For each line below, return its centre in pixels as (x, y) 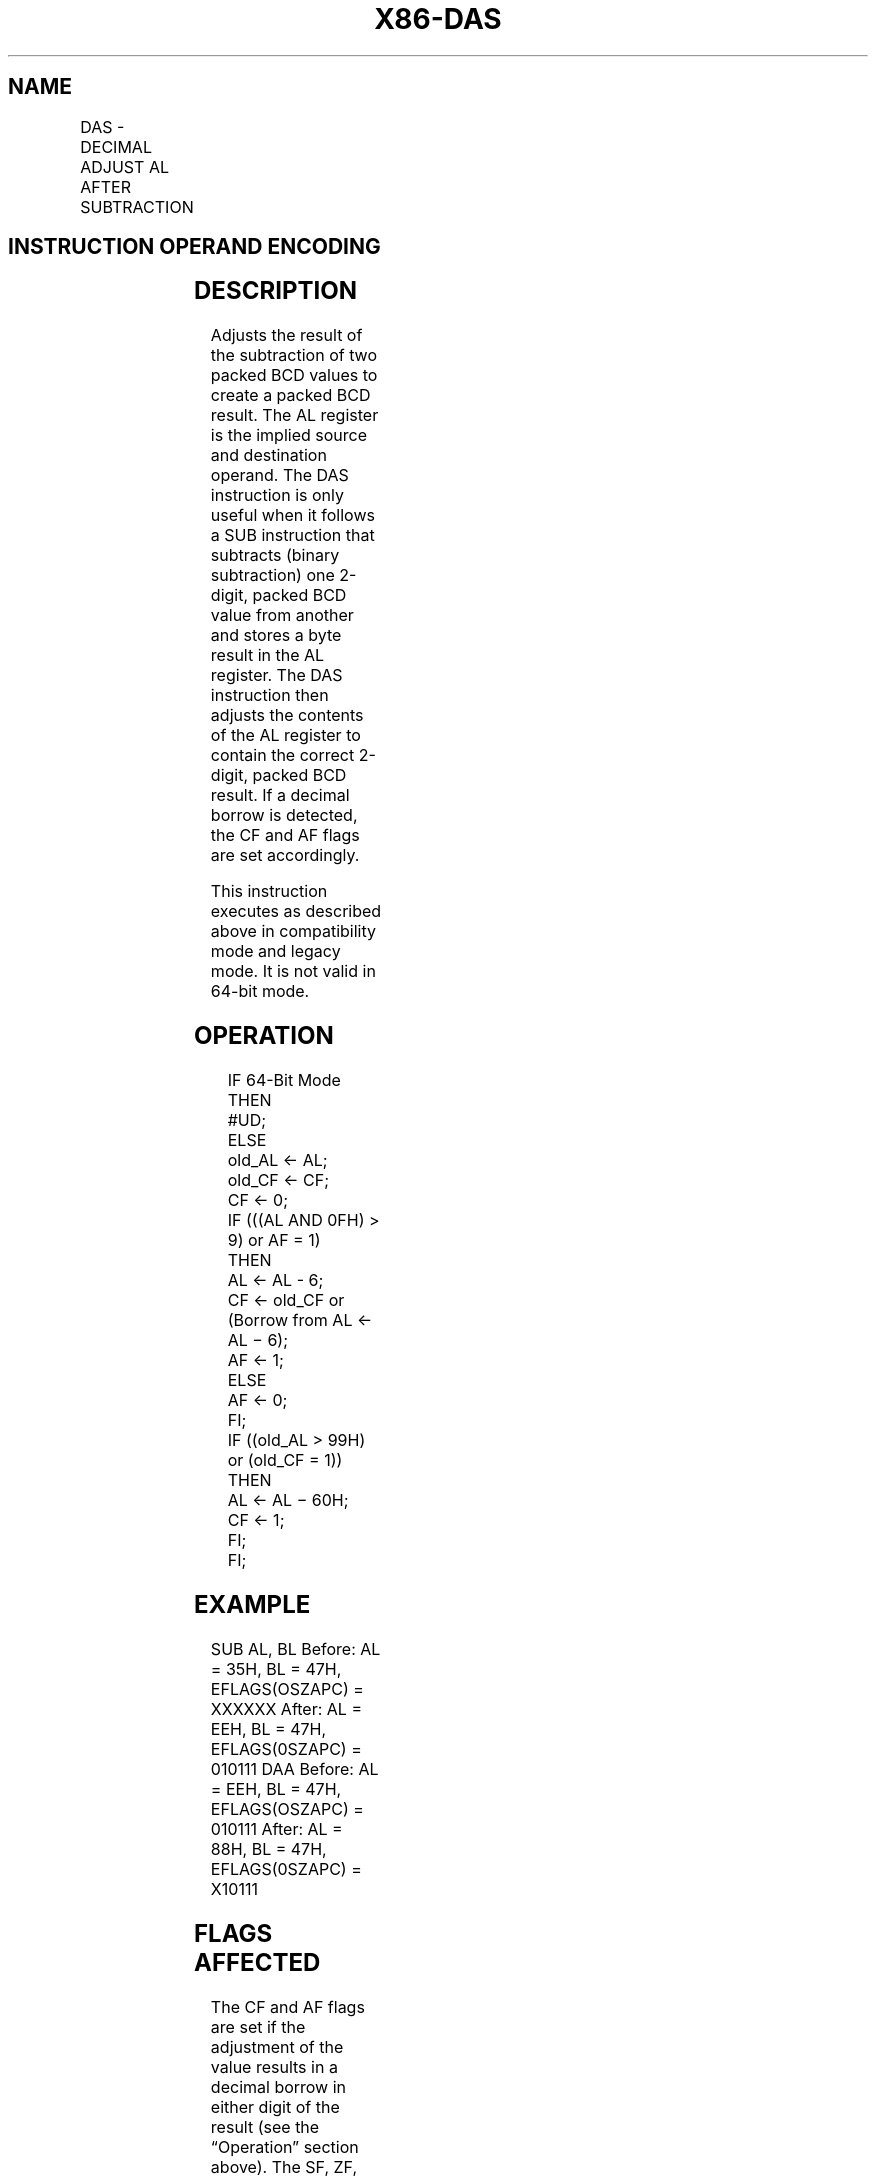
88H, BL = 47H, (268, 1848)
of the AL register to (285, 735)
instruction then (269, 695)
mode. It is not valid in (293, 971)
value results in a (274, 2066)
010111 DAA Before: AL (294, 1768)
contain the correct (282, 755)
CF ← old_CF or (286, 1300)
